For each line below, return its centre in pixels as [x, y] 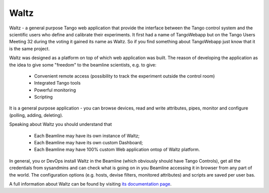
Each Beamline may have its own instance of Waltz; [87, 136]
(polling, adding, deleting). [36, 115]
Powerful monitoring [55, 90]
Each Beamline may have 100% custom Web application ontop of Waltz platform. [117, 150]
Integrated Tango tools [57, 83]
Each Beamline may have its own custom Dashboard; [88, 143]
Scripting [44, 97]
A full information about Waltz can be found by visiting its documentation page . [90, 184]
